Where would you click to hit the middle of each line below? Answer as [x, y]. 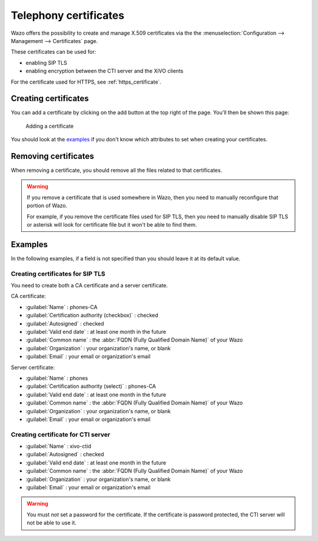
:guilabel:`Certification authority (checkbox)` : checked [92, 316]
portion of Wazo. [47, 205]
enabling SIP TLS [46, 62]
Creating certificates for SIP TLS [58, 274]
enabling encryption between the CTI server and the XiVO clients [105, 71]
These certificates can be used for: [54, 52]
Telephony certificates [68, 15]
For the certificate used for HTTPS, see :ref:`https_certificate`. [86, 82]
